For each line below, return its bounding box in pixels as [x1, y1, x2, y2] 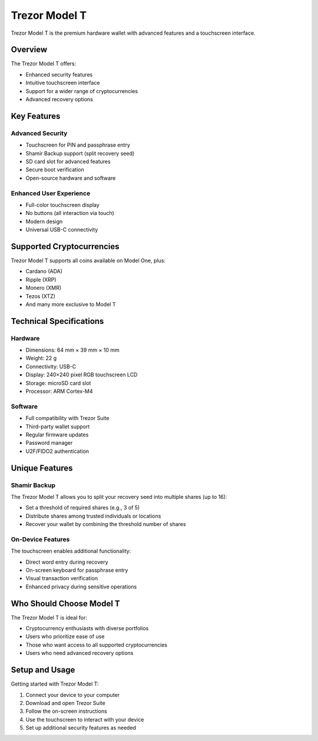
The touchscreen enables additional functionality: [11, 548, 131, 555]
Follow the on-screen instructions [25, 707, 107, 715]
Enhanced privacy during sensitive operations [25, 583, 137, 590]
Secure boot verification [25, 166, 85, 173]
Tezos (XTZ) [25, 292, 56, 300]
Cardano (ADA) [25, 268, 63, 275]
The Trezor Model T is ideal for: [11, 614, 88, 621]
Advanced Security [11, 129, 68, 137]
